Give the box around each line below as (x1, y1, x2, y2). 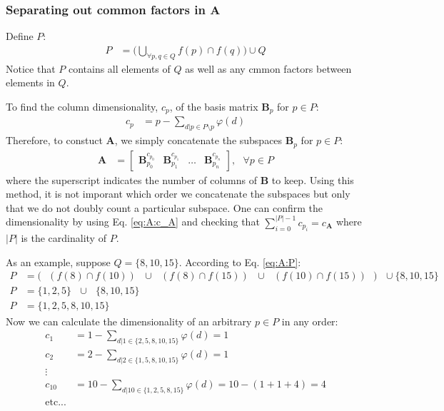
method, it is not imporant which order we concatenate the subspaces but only (6, 186, 350, 201)
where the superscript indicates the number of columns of (6, 172, 258, 187)
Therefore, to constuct (6, 133, 103, 148)
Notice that (6, 61, 56, 76)
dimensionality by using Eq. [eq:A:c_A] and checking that (6, 214, 260, 229)
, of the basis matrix (169, 98, 258, 113)
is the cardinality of (21, 230, 106, 245)
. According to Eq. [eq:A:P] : (178, 254, 301, 269)
